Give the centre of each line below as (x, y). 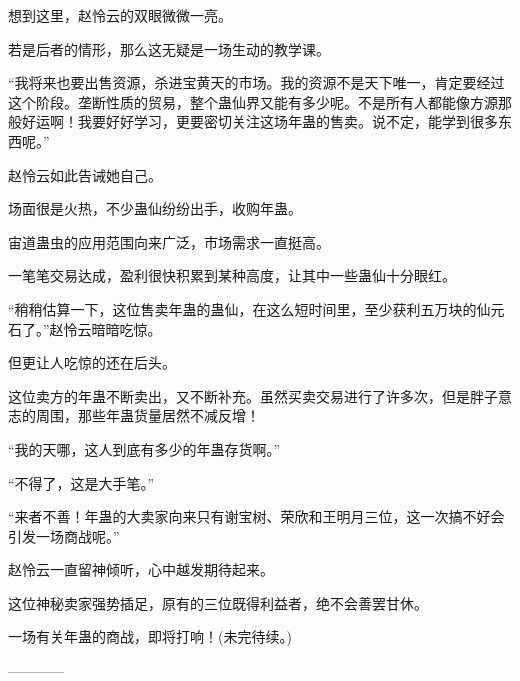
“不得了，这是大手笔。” (81, 482)
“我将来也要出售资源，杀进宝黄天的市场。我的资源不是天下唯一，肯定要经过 (256, 82)
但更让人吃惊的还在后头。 (92, 362)
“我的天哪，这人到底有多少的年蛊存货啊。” (144, 448)
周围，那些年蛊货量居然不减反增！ (147, 415)
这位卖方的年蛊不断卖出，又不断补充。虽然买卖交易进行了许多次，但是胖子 (253, 395)
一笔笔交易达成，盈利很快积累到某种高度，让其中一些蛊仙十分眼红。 (232, 275)
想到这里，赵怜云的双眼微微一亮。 (120, 15)
